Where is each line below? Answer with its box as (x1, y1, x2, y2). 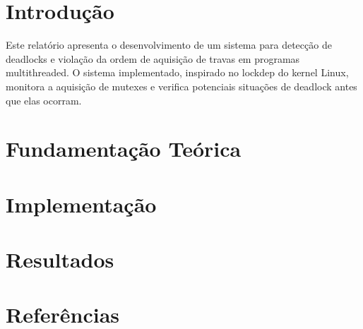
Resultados (6, 245, 114, 274)
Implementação (6, 189, 157, 218)
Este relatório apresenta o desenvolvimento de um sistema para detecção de (6, 37, 332, 52)
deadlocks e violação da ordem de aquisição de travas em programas (6, 51, 300, 66)
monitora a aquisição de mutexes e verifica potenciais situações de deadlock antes (6, 78, 357, 93)
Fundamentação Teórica (6, 134, 242, 163)
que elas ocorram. (6, 92, 82, 107)
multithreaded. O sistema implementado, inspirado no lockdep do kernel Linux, (6, 65, 349, 80)
